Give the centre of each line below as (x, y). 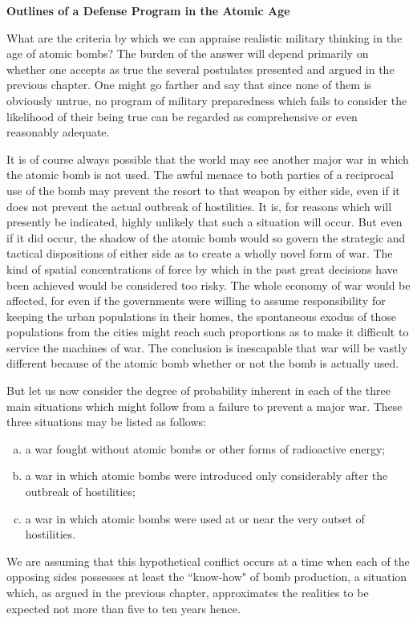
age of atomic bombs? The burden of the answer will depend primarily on (188, 53)
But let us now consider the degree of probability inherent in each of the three (198, 390)
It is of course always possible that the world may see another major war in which (208, 159)
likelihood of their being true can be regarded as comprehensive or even (182, 116)
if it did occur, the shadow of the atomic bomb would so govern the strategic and (206, 237)
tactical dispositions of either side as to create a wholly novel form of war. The (200, 253)
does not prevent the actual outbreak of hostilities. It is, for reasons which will (199, 206)
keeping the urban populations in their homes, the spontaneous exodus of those (201, 316)
